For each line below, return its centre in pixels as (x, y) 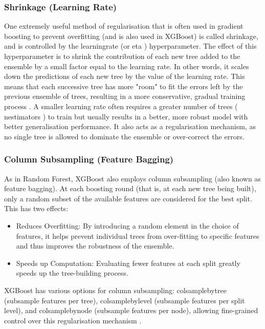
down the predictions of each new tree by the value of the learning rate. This (125, 76)
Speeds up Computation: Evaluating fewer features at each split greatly (128, 263)
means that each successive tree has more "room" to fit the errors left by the (124, 86)
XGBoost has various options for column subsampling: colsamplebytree (115, 290)
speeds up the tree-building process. (72, 273)
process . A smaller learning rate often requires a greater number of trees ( (121, 106)
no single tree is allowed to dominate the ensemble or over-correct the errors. (124, 136)
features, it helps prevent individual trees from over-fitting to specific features (138, 235)
